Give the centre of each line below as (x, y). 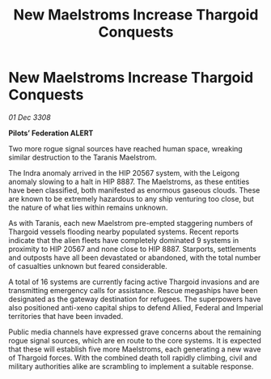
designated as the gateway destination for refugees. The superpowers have (135, 299)
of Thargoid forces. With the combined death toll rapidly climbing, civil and (133, 357)
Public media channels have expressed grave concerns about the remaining (135, 332)
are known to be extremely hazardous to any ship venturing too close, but (131, 198)
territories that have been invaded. (66, 316)
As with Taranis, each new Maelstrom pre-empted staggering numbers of (131, 223)
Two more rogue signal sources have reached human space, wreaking (125, 148)
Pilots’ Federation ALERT (51, 133)
